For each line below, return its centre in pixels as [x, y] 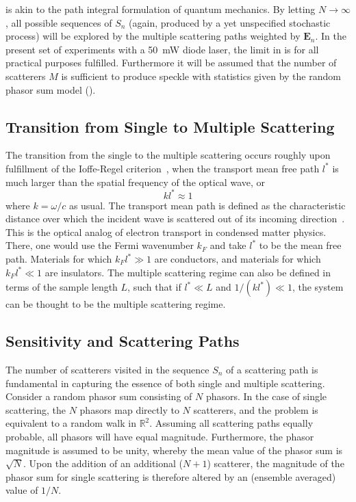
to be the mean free [300, 245]
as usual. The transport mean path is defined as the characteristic [207, 205]
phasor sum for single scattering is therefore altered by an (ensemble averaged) [171, 476]
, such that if [154, 287]
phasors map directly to [129, 409]
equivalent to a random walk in [71, 423]
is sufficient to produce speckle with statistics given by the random [201, 76]
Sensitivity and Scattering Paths [123, 341]
